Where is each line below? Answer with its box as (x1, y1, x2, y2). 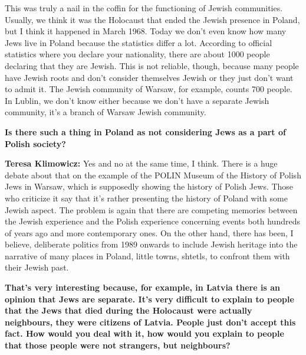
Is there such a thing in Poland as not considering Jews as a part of (5, 125, 286, 138)
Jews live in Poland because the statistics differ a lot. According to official (5, 36, 272, 48)
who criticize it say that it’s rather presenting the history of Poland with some (5, 191, 288, 204)
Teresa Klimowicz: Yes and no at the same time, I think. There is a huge (5, 157, 278, 170)
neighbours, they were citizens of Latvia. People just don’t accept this (5, 315, 296, 328)
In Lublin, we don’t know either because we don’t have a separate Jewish (5, 94, 269, 106)
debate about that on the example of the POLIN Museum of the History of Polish (5, 168, 301, 181)
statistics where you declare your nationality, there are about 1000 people (5, 48, 270, 60)
